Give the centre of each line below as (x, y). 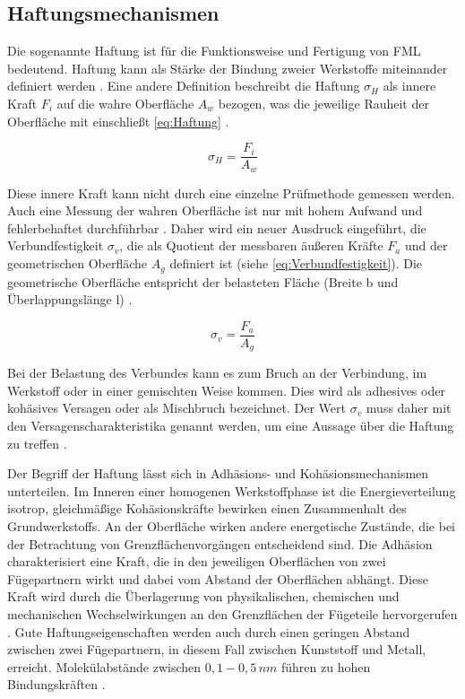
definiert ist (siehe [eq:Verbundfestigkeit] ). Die (296, 263)
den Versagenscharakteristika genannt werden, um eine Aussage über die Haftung (231, 425)
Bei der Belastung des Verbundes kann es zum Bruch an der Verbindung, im (217, 373)
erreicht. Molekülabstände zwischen (104, 666)
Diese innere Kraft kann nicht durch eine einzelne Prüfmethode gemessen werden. (231, 192)
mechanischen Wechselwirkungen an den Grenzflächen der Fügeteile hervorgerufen (232, 613)
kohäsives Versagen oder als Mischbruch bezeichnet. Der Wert (177, 408)
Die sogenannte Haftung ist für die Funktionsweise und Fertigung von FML (214, 51)
